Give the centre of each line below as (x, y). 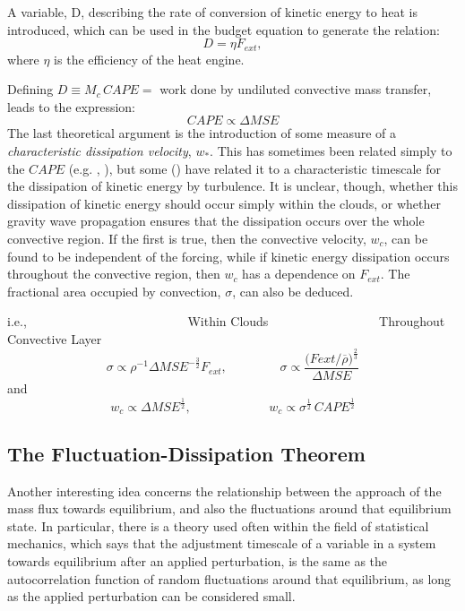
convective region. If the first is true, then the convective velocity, (187, 238)
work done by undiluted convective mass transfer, (296, 89)
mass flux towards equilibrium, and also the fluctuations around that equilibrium (229, 508)
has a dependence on (299, 274)
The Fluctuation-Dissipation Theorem (186, 453)
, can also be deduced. (293, 291)
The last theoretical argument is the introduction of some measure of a (202, 133)
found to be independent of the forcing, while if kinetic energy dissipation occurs (228, 256)
